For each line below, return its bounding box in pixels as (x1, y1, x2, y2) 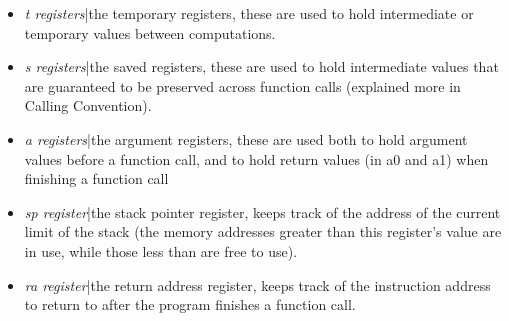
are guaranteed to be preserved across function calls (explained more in (24, 75, 461, 96)
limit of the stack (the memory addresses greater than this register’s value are (24, 221, 502, 242)
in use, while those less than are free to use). (24, 240, 298, 261)
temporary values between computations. (24, 22, 276, 43)
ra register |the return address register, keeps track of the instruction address (24, 274, 491, 295)
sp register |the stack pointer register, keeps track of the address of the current (24, 201, 501, 222)
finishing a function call (24, 168, 169, 189)
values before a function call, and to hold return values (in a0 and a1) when (24, 148, 489, 169)
